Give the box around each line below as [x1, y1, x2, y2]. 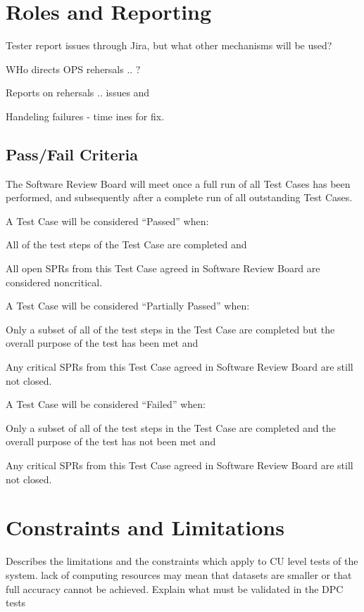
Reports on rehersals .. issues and [6, 85, 150, 100]
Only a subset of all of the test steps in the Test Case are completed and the [6, 420, 336, 435]
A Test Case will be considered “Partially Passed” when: [6, 298, 250, 313]
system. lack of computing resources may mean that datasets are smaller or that [6, 567, 352, 582]
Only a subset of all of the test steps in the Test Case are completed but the [6, 321, 335, 336]
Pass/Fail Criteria [6, 143, 139, 165]
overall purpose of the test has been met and [6, 336, 199, 350]
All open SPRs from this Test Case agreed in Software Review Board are [6, 261, 320, 276]
